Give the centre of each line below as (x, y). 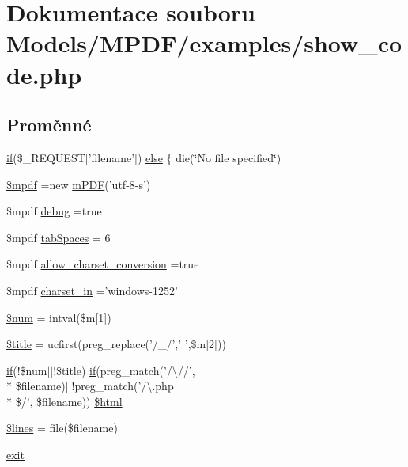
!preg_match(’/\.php (123, 386)
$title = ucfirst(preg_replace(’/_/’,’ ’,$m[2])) (116, 344)
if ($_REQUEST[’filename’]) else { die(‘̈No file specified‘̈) (144, 157)
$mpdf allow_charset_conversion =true (103, 264)
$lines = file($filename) (62, 428)
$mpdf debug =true (54, 211)
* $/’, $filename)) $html (64, 401)
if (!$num (27, 370)
